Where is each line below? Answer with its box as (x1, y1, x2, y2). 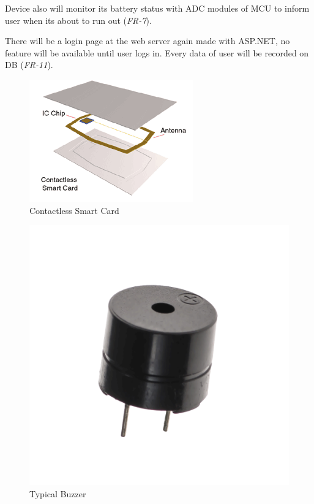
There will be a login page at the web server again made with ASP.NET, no (5, 34, 290, 47)
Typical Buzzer (29, 487, 86, 500)
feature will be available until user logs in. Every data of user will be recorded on (5, 46, 309, 59)
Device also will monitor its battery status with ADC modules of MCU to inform (5, 2, 310, 14)
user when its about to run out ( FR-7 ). (5, 13, 152, 26)
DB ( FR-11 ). (5, 58, 53, 71)
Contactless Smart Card (29, 204, 119, 216)
